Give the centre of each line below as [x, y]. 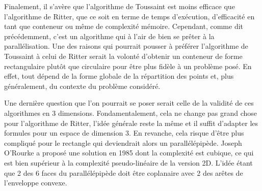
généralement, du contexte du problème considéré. [82, 86]
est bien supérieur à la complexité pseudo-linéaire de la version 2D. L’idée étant [128, 162]
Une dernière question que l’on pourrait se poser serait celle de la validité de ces [129, 103]
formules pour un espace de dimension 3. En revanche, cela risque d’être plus [124, 133]
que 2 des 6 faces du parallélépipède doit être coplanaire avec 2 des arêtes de [124, 172]
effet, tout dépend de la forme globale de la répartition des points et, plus [119, 76]
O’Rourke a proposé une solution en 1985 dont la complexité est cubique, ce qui [129, 153]
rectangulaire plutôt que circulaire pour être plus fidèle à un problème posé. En [128, 66]
